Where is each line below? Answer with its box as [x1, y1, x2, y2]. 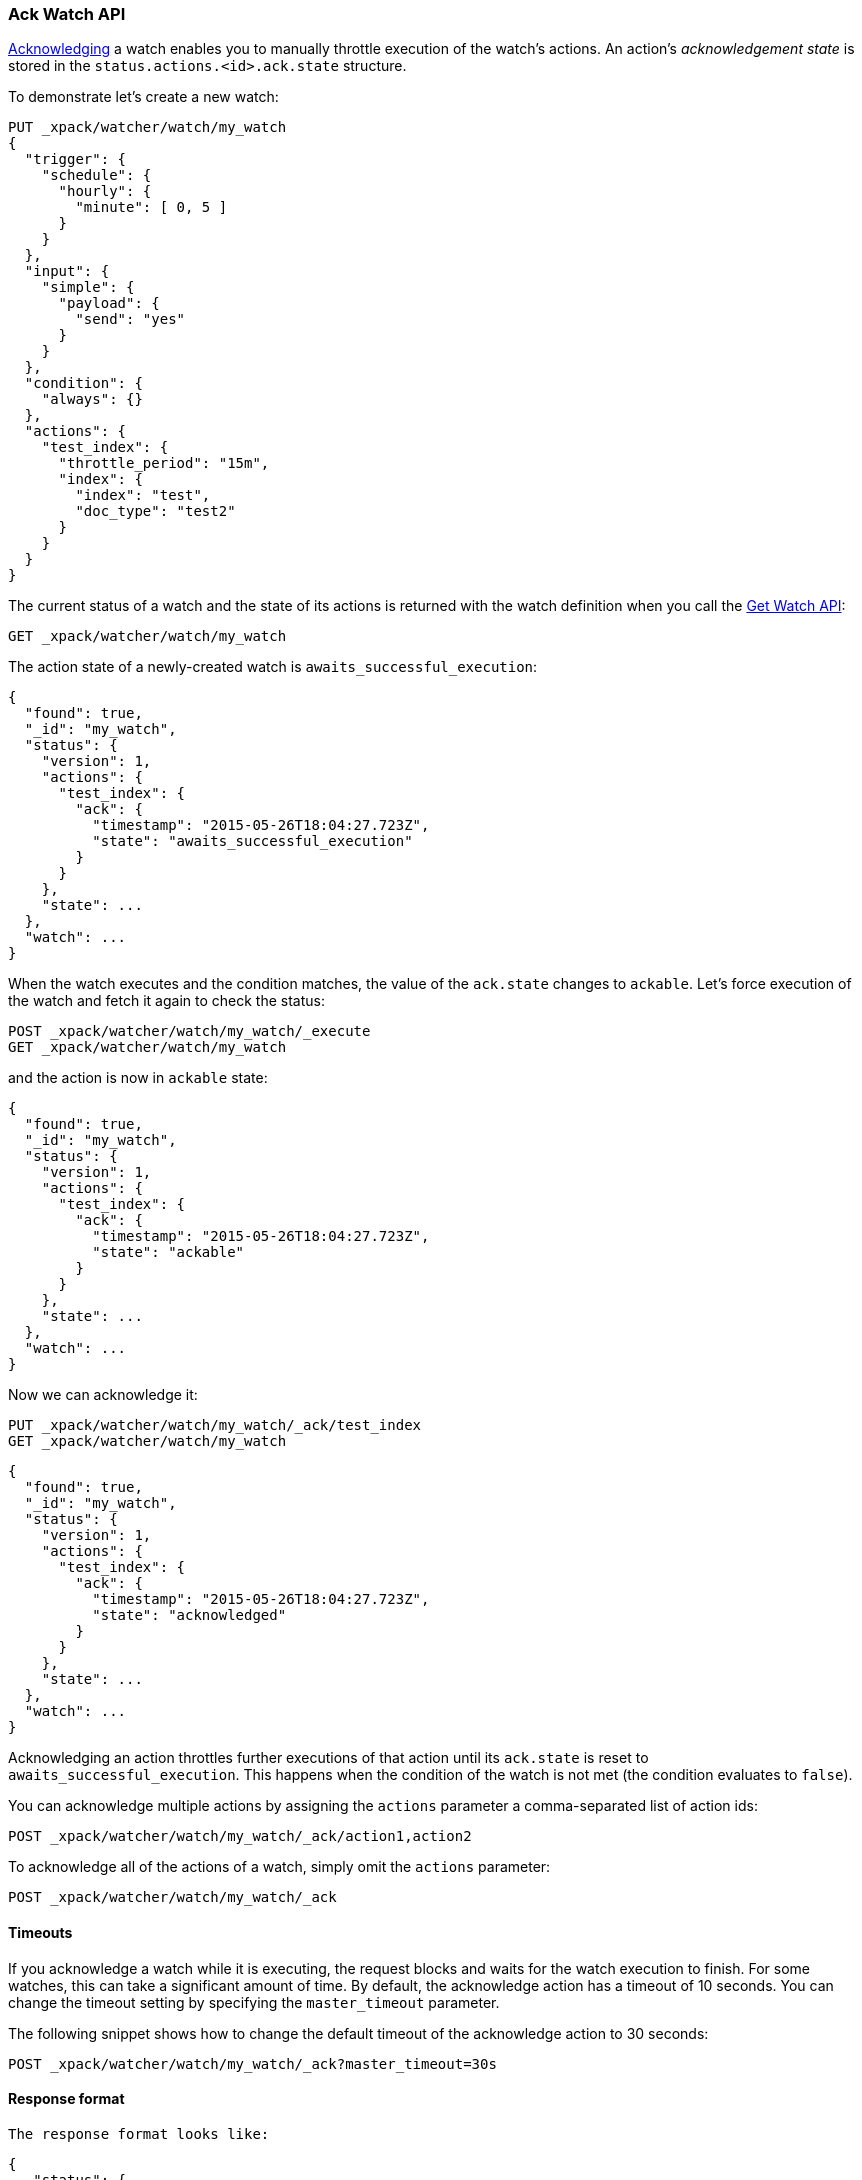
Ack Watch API [8, 4, 126, 24]
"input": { [24, 263, 110, 280]
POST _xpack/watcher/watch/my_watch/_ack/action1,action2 [8, 1828, 472, 1845]
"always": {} [41, 391, 143, 408]
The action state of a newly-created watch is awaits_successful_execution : [8, 658, 538, 676]
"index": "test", [75, 487, 211, 504]
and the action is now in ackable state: [8, 1069, 268, 1087]
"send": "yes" [75, 311, 186, 328]
